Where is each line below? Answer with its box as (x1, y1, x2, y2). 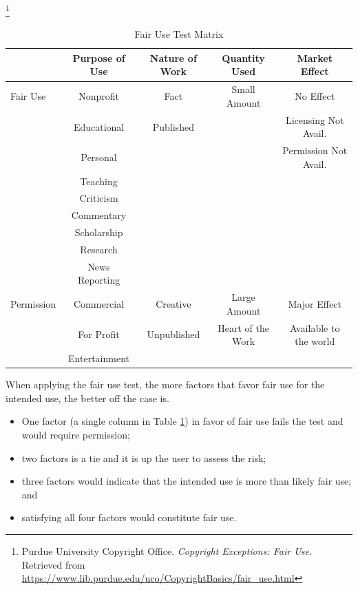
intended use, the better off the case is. (6, 390, 169, 405)
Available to (290, 320, 340, 335)
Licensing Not (285, 112, 344, 127)
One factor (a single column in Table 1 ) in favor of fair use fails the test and (21, 414, 344, 428)
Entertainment (68, 351, 129, 366)
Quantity (222, 50, 265, 65)
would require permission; (21, 428, 130, 441)
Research (80, 242, 118, 256)
